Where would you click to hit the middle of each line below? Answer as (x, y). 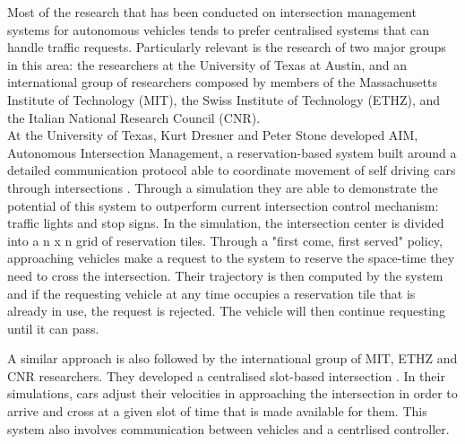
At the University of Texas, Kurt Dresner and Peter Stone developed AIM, (213, 135)
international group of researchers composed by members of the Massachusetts (222, 82)
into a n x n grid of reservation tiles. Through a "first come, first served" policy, (225, 240)
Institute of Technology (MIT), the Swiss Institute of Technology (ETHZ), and (224, 99)
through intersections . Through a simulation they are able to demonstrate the (223, 187)
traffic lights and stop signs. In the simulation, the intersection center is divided (226, 223)
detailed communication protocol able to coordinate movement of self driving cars (232, 170)
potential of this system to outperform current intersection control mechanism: (223, 205)
